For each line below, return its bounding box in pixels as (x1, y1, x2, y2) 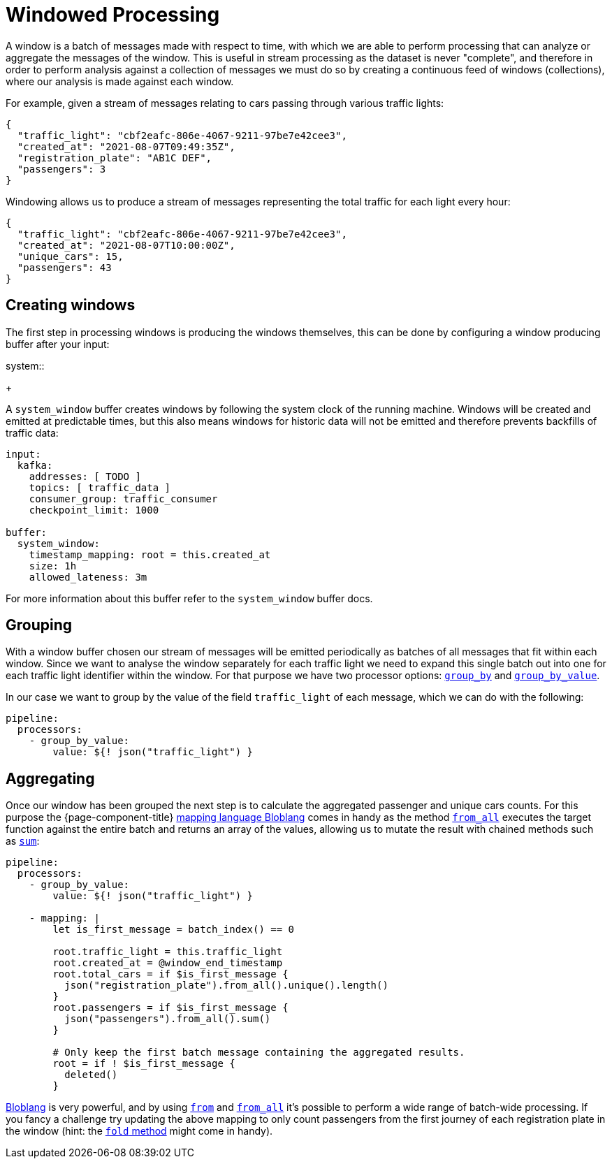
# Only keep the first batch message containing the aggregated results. (52, 1047, 465, 1058)
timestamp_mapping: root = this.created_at (29, 548, 271, 560)
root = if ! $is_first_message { (52, 1058, 235, 1070)
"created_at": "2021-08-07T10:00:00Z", (17, 239, 235, 251)
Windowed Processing (6, 3, 220, 27)
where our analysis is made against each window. (6, 75, 234, 87)
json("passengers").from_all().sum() (64, 1013, 271, 1025)
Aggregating (6, 769, 95, 787)
